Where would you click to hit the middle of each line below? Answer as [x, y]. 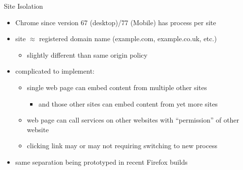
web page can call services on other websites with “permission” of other [133, 120]
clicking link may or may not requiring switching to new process [122, 146]
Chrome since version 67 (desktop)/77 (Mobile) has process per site [116, 22]
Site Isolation [24, 6]
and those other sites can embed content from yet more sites [128, 103]
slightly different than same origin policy [87, 54]
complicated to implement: [55, 71]
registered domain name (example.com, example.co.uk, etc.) [128, 39]
